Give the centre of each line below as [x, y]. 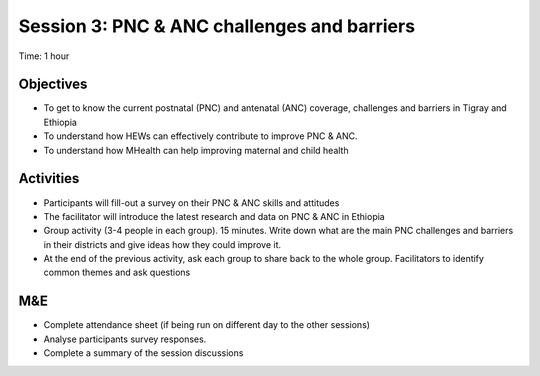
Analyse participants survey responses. [125, 339]
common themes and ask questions [117, 272]
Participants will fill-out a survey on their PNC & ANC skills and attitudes [191, 202]
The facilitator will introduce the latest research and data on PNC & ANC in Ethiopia [214, 216]
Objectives [53, 84]
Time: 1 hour [44, 56]
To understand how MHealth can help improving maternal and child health [196, 150]
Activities [49, 178]
